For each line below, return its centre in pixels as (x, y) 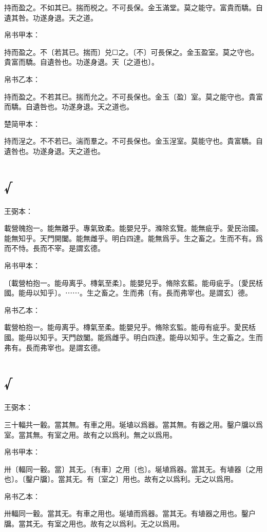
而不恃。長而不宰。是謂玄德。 (54, 248)
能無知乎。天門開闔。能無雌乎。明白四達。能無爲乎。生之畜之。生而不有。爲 (133, 238)
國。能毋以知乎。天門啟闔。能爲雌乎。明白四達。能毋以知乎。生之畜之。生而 (133, 337)
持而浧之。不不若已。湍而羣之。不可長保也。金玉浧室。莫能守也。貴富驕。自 (133, 141)
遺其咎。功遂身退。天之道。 (51, 17)
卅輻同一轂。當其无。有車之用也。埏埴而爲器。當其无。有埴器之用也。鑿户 (130, 513)
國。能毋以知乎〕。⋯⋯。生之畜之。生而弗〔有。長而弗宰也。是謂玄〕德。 (128, 293)
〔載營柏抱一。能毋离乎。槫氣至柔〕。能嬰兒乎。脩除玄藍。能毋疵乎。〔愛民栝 (133, 282)
